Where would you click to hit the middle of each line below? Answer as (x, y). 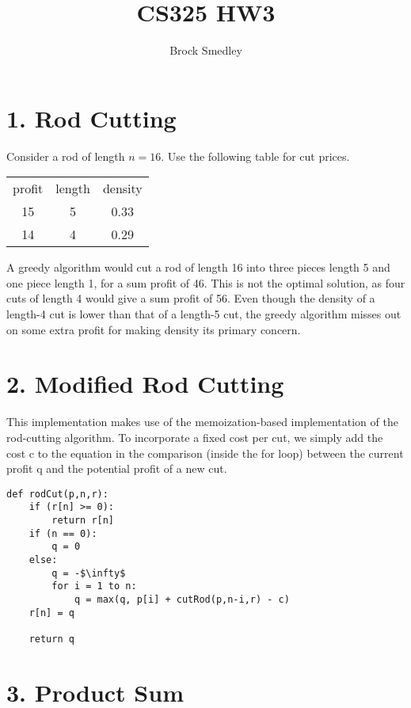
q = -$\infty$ (89, 573)
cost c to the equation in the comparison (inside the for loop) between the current (205, 453)
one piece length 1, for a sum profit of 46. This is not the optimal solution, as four (206, 282)
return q (51, 639)
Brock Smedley (206, 50)
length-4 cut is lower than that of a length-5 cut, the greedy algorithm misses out (204, 314)
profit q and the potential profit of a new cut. (117, 468)
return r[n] (83, 521)
